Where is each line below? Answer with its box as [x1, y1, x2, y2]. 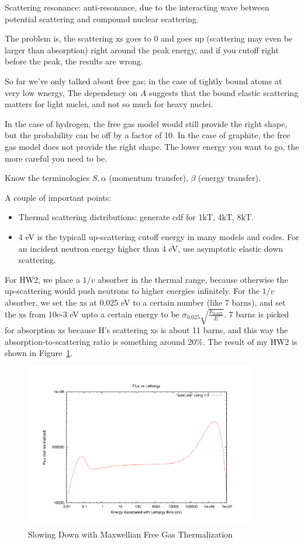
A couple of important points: [5, 191, 112, 203]
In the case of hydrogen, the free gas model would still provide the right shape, [5, 117, 288, 129]
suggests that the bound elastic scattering [149, 86, 299, 98]
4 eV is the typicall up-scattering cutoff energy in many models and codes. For [18, 230, 299, 242]
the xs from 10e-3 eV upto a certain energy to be [5, 307, 179, 320]
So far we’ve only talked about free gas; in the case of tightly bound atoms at [5, 74, 282, 87]
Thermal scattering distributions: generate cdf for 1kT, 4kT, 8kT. [18, 211, 254, 223]
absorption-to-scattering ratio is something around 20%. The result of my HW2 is [5, 335, 298, 347]
